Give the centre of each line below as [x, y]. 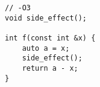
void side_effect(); [46, 18]
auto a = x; [46, 48]
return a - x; [50, 68]
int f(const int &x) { [50, 38]
